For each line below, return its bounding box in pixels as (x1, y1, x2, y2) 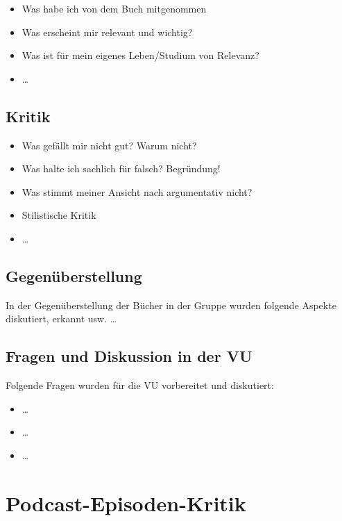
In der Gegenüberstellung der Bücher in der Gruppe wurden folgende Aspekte (6, 297, 336, 312)
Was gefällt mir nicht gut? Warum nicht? (22, 138, 197, 152)
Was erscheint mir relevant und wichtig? (22, 24, 193, 39)
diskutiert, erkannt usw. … (6, 311, 117, 326)
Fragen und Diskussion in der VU (6, 345, 253, 367)
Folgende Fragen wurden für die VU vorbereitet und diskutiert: (6, 378, 274, 392)
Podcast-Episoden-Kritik (6, 488, 246, 517)
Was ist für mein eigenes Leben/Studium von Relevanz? (22, 48, 259, 63)
